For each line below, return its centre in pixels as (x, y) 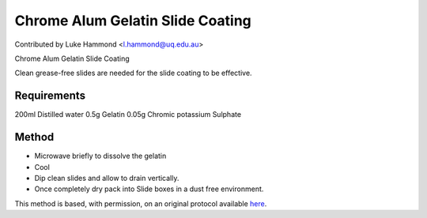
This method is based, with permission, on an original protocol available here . (141, 203)
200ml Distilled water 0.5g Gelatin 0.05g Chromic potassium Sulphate (128, 115)
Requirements (50, 96)
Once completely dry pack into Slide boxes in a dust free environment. (149, 189)
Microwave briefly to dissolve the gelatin (100, 156)
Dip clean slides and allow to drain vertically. (107, 178)
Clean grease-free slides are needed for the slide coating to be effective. (133, 73)
